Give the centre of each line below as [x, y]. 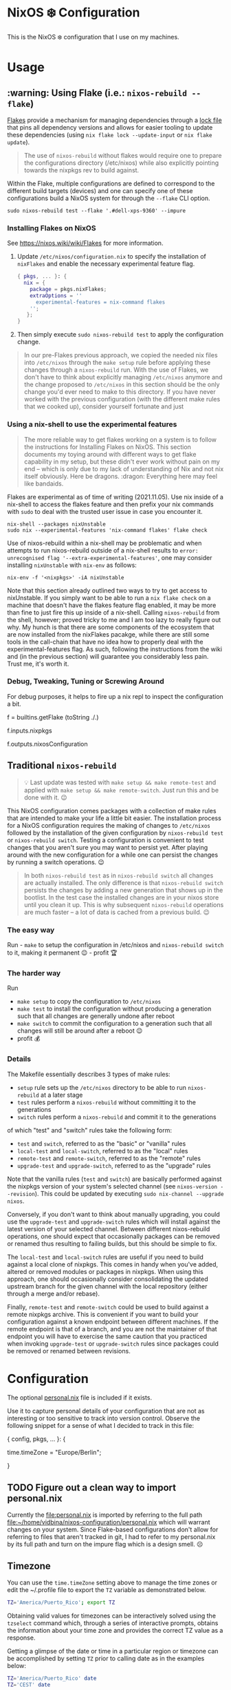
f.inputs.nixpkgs [30, 730]
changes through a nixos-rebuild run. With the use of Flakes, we [116, 370]
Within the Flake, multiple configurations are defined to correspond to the [111, 183]
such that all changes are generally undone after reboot [96, 1016]
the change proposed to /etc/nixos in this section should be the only [122, 385]
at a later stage [62, 1095]
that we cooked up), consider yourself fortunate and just [104, 406]
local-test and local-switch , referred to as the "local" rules [102, 1151]
